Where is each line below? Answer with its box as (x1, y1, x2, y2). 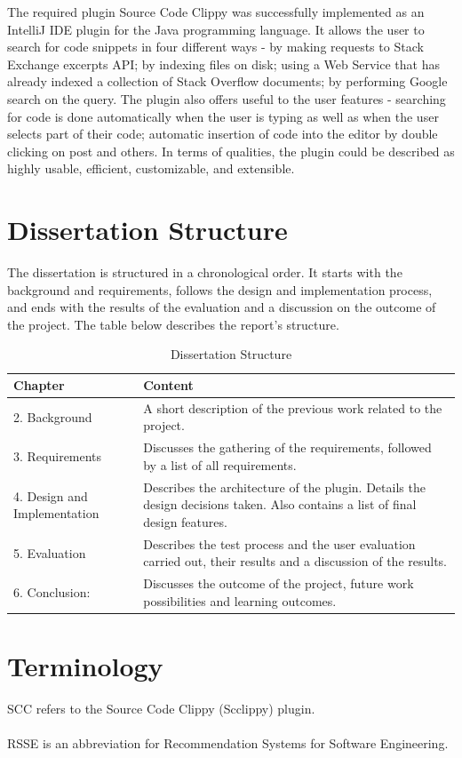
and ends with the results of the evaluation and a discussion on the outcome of (7, 298, 436, 316)
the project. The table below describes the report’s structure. (7, 315, 339, 333)
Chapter (13, 376, 65, 395)
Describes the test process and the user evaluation (143, 534, 416, 553)
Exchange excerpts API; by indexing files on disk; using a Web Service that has (7, 54, 440, 73)
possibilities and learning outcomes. (143, 591, 337, 610)
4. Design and (13, 486, 88, 505)
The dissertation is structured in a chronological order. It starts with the (7, 263, 402, 282)
